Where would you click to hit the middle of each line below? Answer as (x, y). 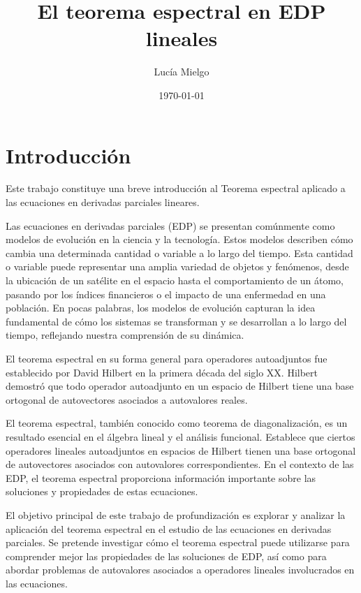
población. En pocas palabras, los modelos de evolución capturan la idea (161, 308)
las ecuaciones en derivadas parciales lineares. (103, 202)
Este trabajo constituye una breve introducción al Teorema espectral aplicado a (176, 188)
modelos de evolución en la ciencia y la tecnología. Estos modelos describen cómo (179, 239)
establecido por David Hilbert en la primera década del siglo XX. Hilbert (162, 372)
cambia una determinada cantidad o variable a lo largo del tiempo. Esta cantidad (179, 252)
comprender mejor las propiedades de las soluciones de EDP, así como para (166, 556)
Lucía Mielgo (182, 72)
